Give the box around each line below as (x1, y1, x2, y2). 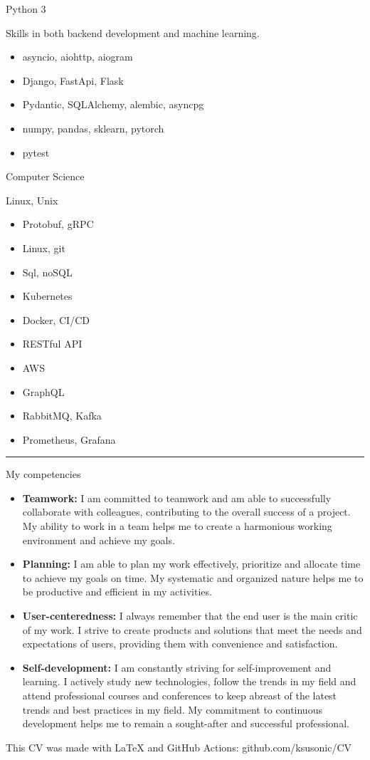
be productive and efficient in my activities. (22, 584, 212, 599)
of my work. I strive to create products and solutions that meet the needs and (22, 622, 362, 637)
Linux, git (22, 240, 65, 255)
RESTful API (22, 336, 83, 351)
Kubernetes (22, 288, 73, 303)
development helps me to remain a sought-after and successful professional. (22, 716, 349, 731)
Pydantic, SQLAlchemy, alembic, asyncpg (22, 97, 204, 112)
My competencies (6, 467, 81, 481)
